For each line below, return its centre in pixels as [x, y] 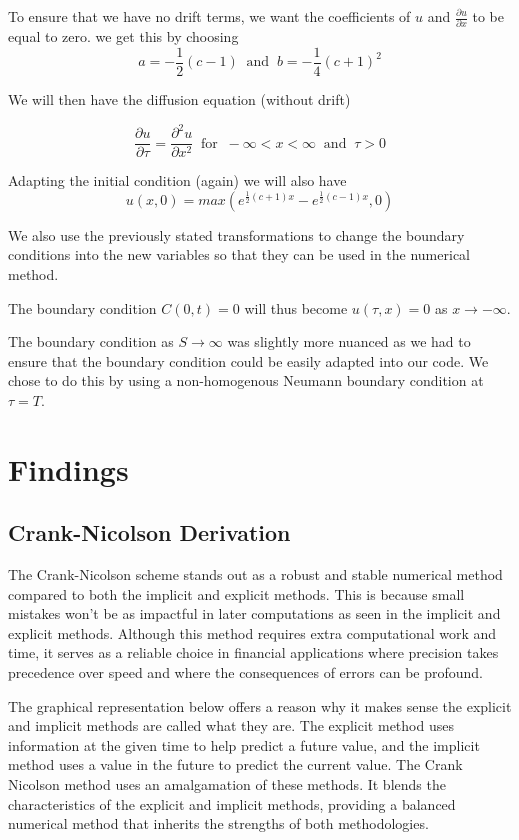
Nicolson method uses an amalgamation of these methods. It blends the [227, 783]
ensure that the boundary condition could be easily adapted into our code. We [248, 360]
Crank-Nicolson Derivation [149, 532]
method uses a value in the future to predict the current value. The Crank [235, 764]
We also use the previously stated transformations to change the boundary [236, 234]
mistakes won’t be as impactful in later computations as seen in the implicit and [254, 613]
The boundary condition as [91, 341]
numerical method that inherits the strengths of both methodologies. [218, 823]
